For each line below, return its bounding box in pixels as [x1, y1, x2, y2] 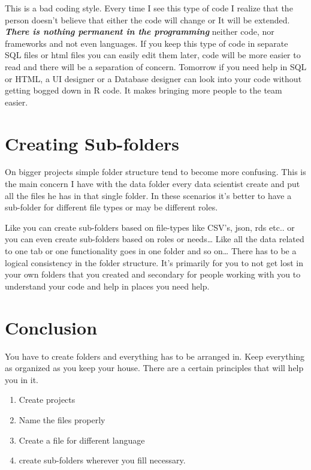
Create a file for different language [19, 433, 145, 446]
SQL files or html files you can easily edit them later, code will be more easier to [5, 49, 301, 61]
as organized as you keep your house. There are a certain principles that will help [5, 361, 304, 374]
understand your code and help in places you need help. [5, 279, 210, 292]
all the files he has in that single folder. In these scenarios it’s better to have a [5, 189, 292, 201]
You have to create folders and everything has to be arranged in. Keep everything [5, 350, 305, 362]
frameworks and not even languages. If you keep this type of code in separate [5, 37, 288, 49]
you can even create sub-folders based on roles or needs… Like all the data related [5, 233, 304, 245]
